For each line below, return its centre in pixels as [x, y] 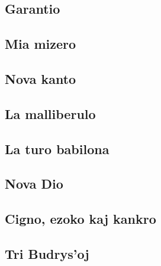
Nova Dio [34, 184]
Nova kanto [41, 78]
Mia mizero [41, 44]
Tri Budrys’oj [47, 253]
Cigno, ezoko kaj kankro [80, 219]
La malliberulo [50, 113]
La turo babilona [57, 148]
